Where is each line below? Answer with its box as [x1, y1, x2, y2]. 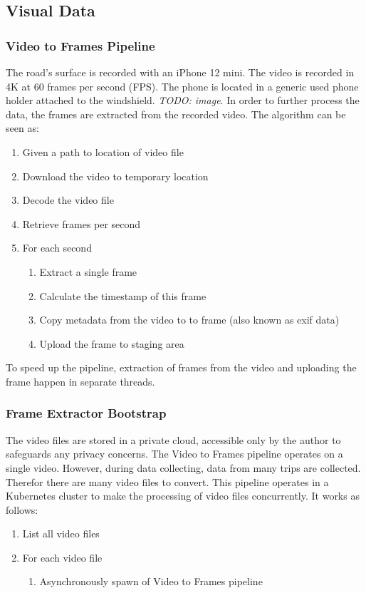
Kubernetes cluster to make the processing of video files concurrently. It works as [6, 488, 360, 503]
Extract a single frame [39, 264, 137, 279]
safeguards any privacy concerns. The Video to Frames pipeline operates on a [6, 446, 343, 461]
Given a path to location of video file [22, 144, 184, 159]
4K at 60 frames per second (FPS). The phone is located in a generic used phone [6, 78, 359, 93]
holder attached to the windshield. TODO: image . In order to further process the [6, 93, 360, 108]
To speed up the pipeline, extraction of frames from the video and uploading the [6, 360, 357, 375]
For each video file [22, 550, 103, 564]
